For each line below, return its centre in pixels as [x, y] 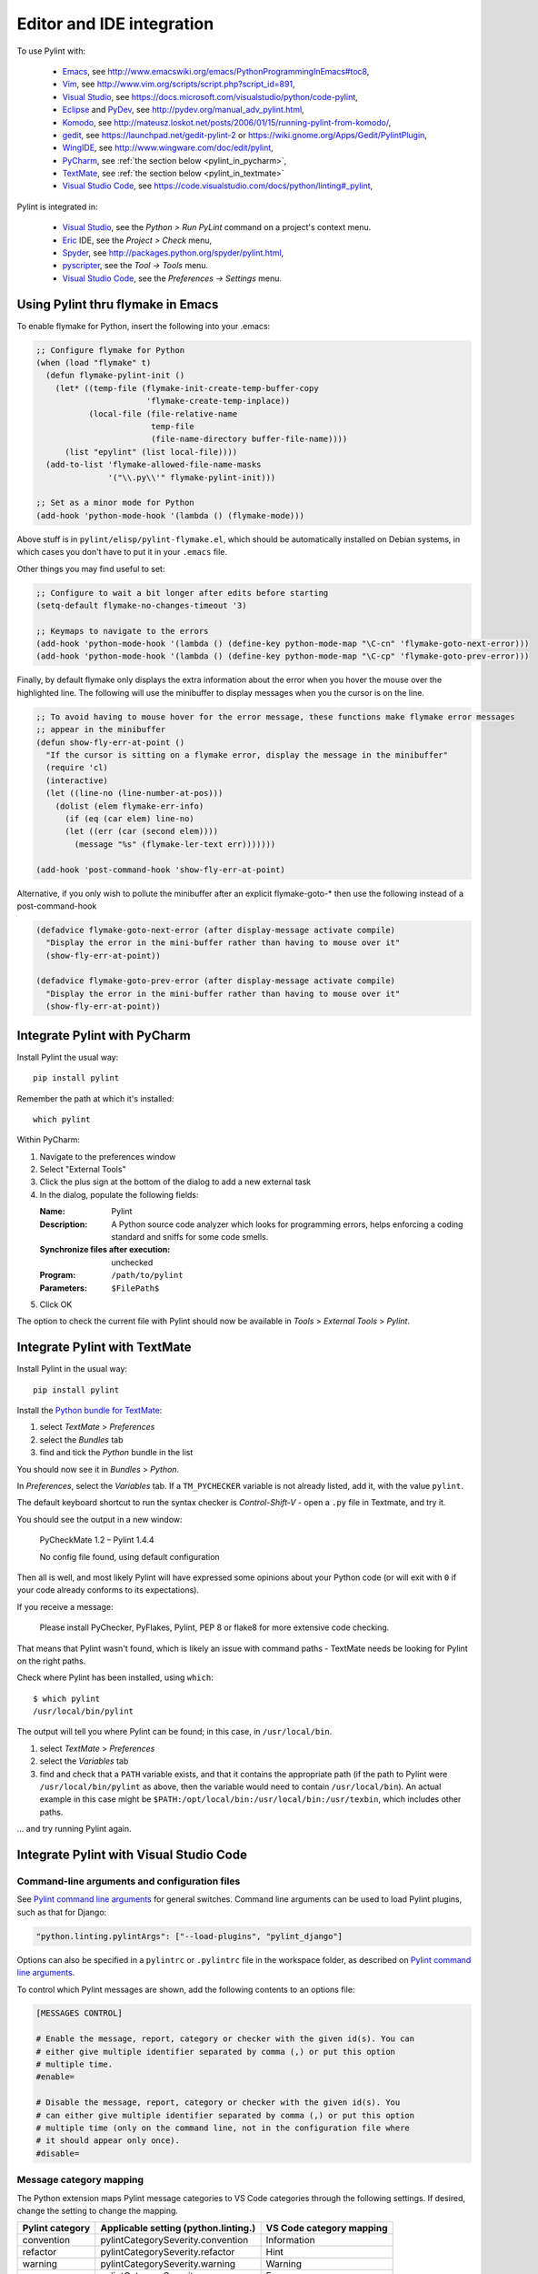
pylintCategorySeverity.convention [174, 2240]
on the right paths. [51, 1661]
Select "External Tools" [83, 1170]
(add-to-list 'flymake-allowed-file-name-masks [154, 465]
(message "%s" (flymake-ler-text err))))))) [175, 844]
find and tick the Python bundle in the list [116, 1453]
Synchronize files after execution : [105, 1250]
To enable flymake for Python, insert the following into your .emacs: [144, 326]
